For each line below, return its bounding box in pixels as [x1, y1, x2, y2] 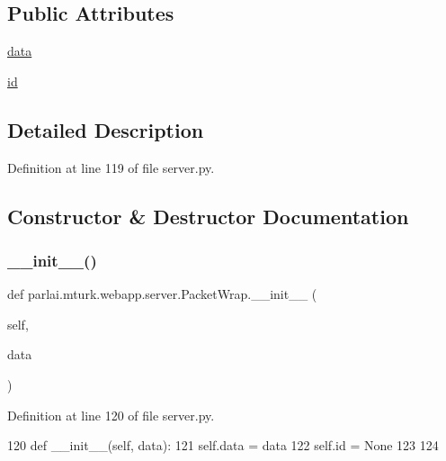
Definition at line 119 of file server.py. [7, 158, 215, 176]
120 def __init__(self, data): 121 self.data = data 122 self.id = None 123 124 [7, 436, 439, 455]
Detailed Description [7, 115, 204, 143]
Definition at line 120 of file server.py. [7, 405, 215, 424]
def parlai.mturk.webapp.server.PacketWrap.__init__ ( [7, 285, 317, 303]
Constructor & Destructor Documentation [7, 202, 409, 230]
